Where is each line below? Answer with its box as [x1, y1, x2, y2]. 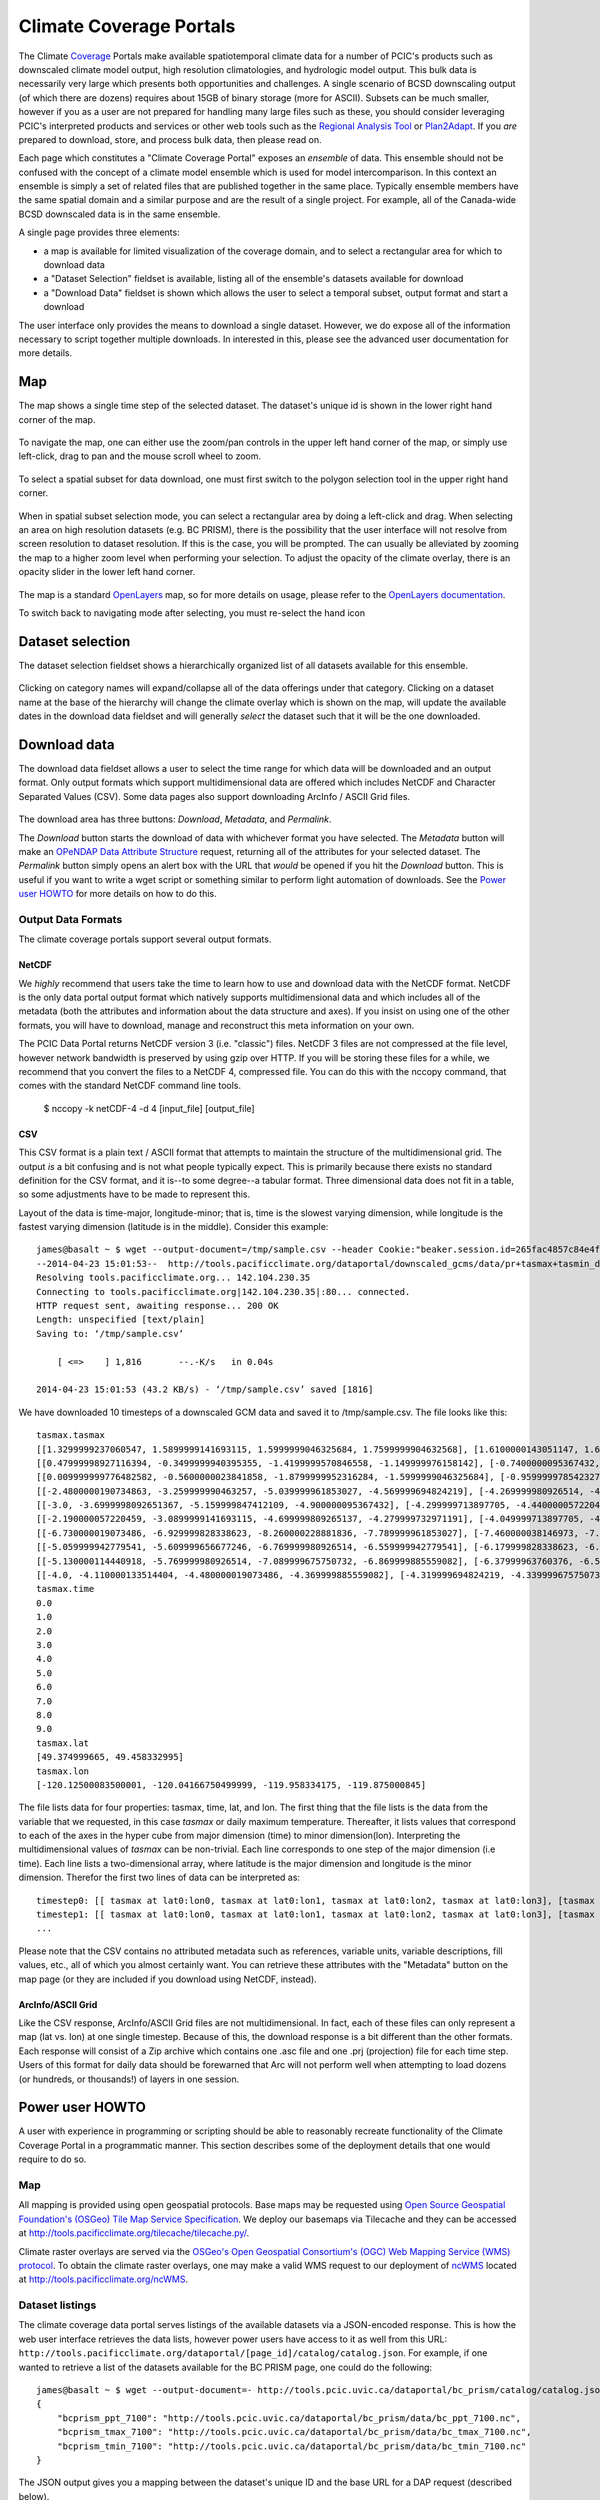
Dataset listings [18, 2298, 97, 2312]
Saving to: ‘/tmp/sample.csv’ [36, 1328, 185, 1339]
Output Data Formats [18, 912, 123, 926]
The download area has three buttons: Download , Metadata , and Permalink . [18, 813, 332, 825]
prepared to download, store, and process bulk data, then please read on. [18, 133, 322, 145]
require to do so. [18, 2153, 87, 2165]
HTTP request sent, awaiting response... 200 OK [36, 1300, 279, 1312]
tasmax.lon [36, 1765, 90, 1777]
